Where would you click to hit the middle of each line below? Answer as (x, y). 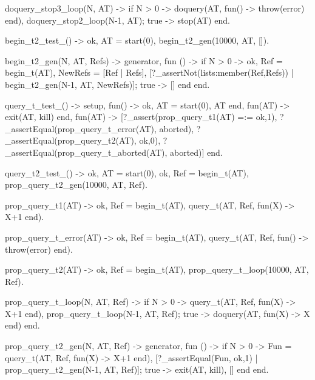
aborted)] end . (196, 152)
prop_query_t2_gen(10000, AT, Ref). (76, 185)
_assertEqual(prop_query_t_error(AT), (81, 128)
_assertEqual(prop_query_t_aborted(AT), (86, 152)
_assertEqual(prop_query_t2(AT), (71, 140)
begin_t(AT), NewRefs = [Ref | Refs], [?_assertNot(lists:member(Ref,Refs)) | (149, 72)
